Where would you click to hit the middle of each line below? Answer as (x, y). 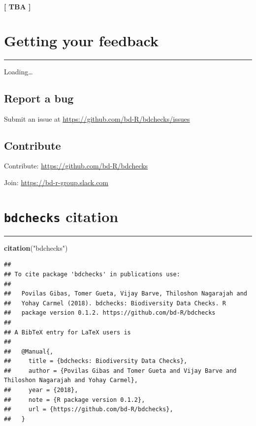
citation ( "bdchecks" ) (36, 247)
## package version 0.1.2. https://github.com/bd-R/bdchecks (110, 313)
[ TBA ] (17, 6)
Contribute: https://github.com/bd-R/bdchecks (76, 166)
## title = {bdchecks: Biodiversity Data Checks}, (96, 361)
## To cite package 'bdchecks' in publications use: (92, 274)
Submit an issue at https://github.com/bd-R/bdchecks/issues (97, 118)
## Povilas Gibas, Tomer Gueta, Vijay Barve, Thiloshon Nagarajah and (126, 294)
